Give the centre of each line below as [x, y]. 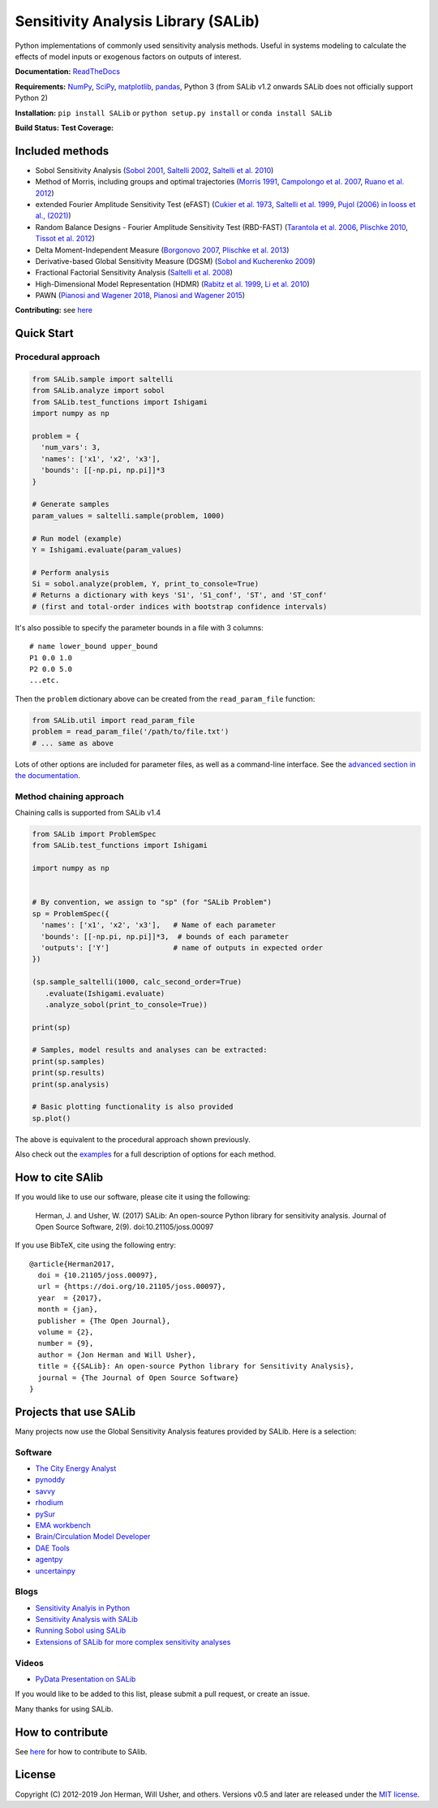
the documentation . [48, 775]
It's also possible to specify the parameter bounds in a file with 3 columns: [139, 627]
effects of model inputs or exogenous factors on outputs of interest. [128, 56]
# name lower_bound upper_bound [94, 647]
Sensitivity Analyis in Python [83, 1607]
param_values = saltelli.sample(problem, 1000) [128, 515]
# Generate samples [71, 504]
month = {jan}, [68, 1309]
